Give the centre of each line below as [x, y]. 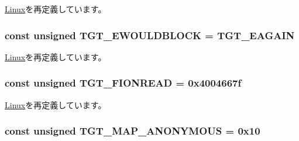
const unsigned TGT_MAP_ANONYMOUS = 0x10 [133, 131]
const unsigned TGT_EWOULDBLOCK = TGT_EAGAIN [150, 35]
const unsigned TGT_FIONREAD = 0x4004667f [123, 83]
